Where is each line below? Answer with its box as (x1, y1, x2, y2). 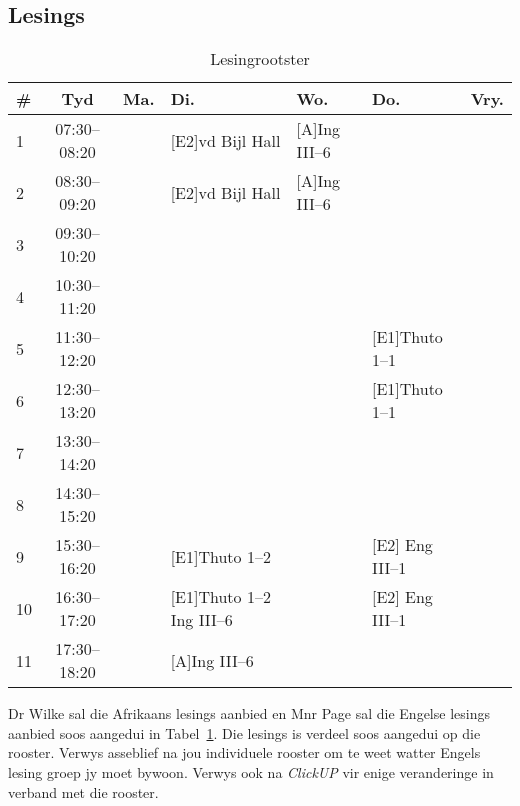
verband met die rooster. (8, 781, 159, 802)
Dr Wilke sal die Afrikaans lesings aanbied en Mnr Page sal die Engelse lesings (8, 703, 490, 724)
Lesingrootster (210, 47, 310, 71)
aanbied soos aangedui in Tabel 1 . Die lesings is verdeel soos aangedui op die (8, 722, 481, 743)
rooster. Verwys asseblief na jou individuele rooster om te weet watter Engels (8, 742, 481, 763)
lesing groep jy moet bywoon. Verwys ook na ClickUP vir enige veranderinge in (8, 761, 494, 782)
